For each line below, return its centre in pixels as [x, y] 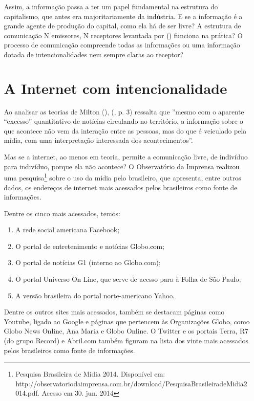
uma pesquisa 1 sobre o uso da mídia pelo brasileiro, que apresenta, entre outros [123, 177]
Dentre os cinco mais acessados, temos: [62, 213]
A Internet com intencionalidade [116, 88]
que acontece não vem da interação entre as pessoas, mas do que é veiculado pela [125, 130]
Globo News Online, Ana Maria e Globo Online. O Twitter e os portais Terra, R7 [126, 331]
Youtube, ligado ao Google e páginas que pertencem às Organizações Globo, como [127, 321]
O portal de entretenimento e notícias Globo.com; [90, 246]
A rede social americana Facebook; [67, 230]
